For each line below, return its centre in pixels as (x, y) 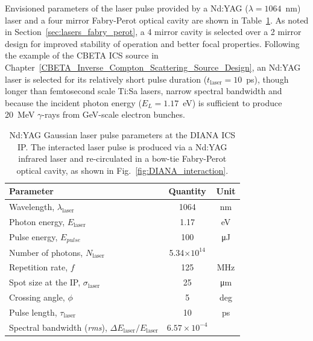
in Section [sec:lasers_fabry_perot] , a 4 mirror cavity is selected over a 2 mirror (153, 32)
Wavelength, (32, 207)
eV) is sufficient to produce (232, 102)
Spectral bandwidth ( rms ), (58, 327)
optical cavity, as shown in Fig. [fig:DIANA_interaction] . (122, 170)
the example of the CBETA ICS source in (82, 55)
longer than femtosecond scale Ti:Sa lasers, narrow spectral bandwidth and (144, 91)
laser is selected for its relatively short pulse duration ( (106, 79)
